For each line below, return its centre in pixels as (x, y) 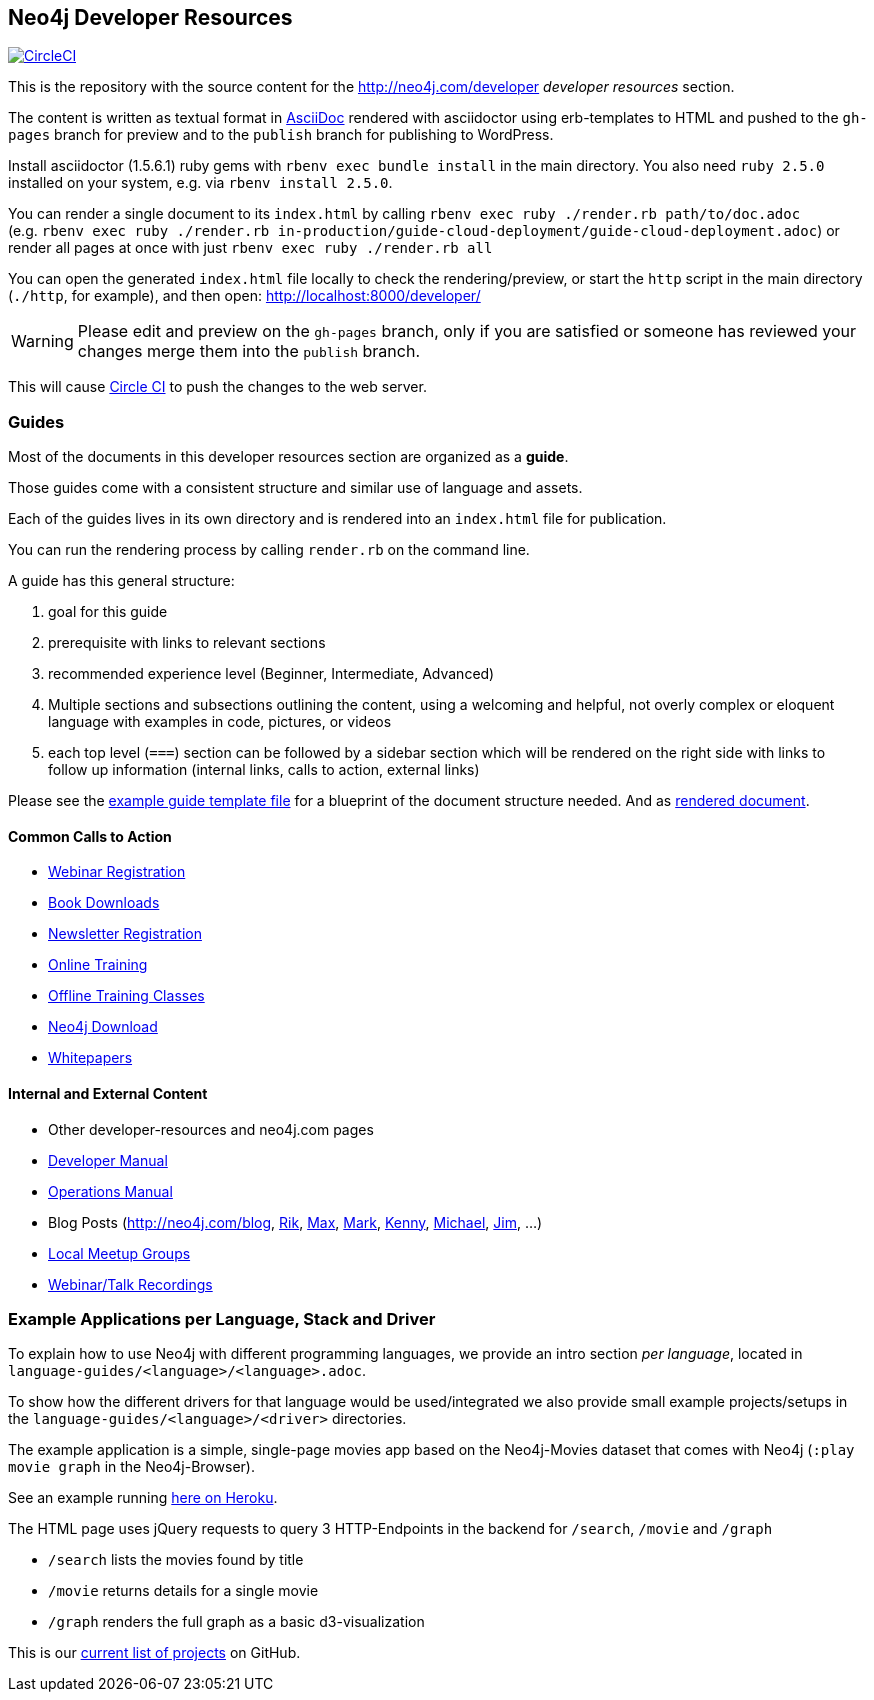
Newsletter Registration (125, 934)
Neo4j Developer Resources (150, 17)
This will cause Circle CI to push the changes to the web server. (217, 387)
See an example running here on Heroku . (143, 1498)
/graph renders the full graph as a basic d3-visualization (236, 1622)
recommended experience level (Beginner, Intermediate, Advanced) (271, 674)
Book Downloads (104, 903)
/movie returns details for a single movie (183, 1591)
